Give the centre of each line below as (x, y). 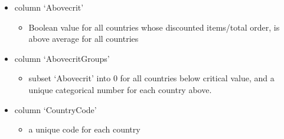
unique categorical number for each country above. (120, 89)
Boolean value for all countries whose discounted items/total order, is (154, 27)
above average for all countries (84, 39)
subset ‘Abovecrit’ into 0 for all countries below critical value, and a (151, 78)
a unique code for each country (84, 129)
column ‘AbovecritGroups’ (62, 58)
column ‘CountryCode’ (56, 109)
